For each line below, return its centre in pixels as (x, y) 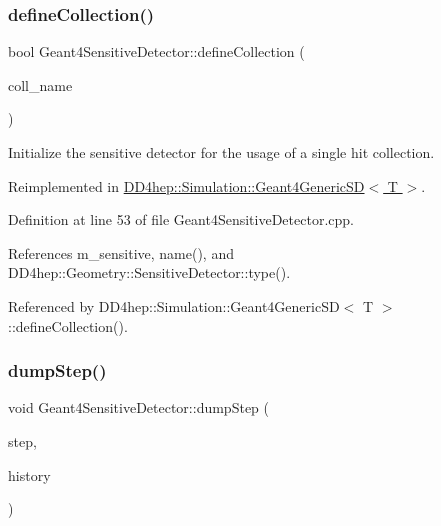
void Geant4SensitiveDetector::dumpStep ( (138, 407)
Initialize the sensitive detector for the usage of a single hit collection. (221, 152)
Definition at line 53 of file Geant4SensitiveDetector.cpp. (181, 219)
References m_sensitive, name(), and (121, 252)
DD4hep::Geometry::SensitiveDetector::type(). (149, 272)
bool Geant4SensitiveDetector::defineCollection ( (156, 51)
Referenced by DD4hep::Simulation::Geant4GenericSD (174, 305)
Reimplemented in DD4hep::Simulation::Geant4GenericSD (186, 185)
